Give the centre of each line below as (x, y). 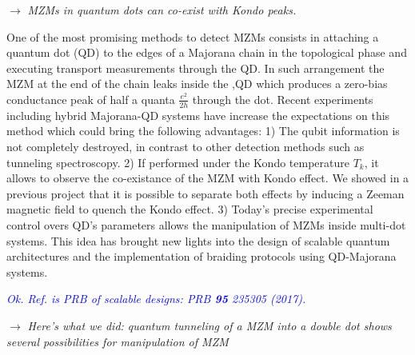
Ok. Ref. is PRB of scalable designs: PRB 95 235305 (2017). (156, 299)
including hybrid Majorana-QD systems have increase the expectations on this (198, 115)
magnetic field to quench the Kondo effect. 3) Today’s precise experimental (190, 209)
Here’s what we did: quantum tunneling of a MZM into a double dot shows (209, 325)
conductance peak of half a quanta (91, 99)
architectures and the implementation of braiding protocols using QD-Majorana (202, 256)
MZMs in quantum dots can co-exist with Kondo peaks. (162, 10)
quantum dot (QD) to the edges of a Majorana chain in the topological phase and (207, 52)
